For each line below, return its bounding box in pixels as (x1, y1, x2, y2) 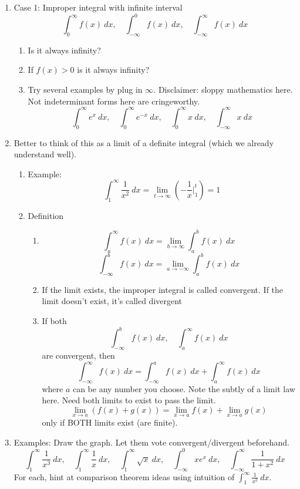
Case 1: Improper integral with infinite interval (14, 1, 183, 13)
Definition (28, 209, 64, 221)
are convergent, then (42, 349, 115, 361)
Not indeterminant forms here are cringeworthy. (28, 95, 200, 107)
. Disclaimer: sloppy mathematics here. (153, 83, 293, 96)
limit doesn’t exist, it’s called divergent (42, 295, 183, 307)
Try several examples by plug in (28, 83, 143, 96)
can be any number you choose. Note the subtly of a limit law (72, 382, 295, 394)
